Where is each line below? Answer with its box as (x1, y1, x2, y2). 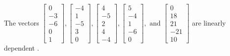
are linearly (192, 17, 226, 28)
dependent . (4, 43, 39, 53)
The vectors (4, 17, 39, 28)
